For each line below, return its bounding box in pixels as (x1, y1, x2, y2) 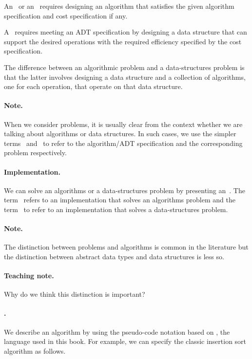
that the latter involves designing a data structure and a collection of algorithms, (4, 72, 246, 82)
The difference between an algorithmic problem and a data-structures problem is (4, 62, 245, 72)
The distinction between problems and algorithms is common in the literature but (4, 242, 249, 252)
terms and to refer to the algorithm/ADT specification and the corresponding (4, 138, 243, 148)
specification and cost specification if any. (4, 10, 128, 20)
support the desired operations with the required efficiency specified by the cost (4, 36, 242, 46)
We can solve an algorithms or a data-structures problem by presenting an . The (4, 185, 245, 195)
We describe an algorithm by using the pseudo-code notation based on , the (4, 326, 230, 337)
